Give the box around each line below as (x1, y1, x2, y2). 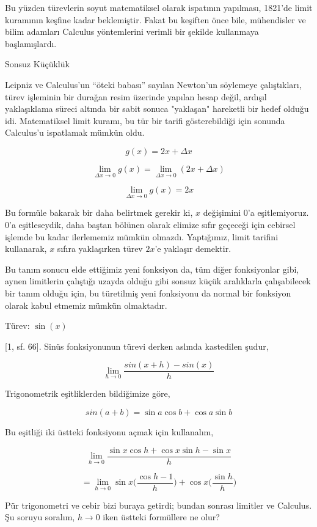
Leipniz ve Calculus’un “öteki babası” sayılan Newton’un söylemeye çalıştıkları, (5, 78, 302, 90)
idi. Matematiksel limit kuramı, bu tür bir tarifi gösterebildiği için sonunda (5, 114, 285, 127)
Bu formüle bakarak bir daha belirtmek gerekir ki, (5, 206, 193, 219)
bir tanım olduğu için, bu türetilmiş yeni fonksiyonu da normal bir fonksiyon (5, 286, 291, 299)
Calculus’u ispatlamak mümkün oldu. (5, 126, 145, 139)
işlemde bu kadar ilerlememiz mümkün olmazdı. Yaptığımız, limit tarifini (5, 230, 279, 243)
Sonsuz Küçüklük (5, 57, 70, 70)
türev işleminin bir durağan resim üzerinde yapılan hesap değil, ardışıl (5, 90, 267, 103)
